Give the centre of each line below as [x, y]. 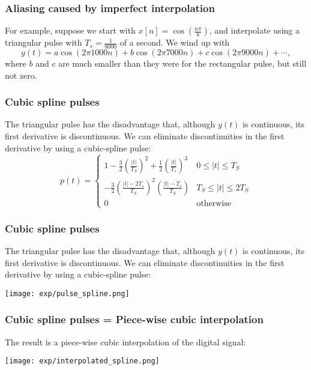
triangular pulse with [44, 42]
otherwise [214, 203]
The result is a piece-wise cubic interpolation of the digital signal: [125, 341]
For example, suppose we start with [70, 30]
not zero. [21, 75]
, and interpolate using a [254, 30]
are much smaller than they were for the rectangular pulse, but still [183, 63]
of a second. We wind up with [175, 42]
